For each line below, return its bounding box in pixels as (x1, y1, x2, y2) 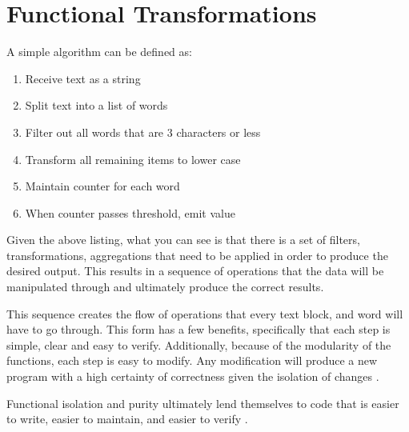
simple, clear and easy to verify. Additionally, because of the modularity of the (6, 336, 391, 353)
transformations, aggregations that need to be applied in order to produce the (6, 246, 388, 263)
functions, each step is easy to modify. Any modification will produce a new (6, 352, 378, 369)
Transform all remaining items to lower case (25, 150, 241, 167)
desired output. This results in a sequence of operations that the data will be (6, 262, 384, 279)
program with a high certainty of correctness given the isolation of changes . (6, 368, 379, 385)
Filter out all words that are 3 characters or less (25, 123, 261, 140)
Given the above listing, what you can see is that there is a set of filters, (6, 231, 360, 248)
